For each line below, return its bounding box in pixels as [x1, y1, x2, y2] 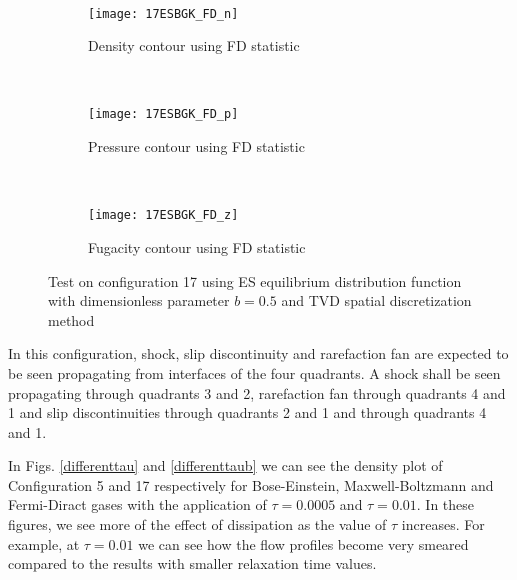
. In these [416, 494, 475, 515]
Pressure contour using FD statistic [88, 136, 305, 157]
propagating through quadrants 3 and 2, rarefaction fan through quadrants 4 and [8, 382, 506, 403]
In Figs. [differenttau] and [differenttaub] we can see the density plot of [8, 455, 443, 476]
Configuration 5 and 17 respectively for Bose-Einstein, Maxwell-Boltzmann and [8, 474, 494, 495]
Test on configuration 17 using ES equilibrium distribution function [48, 270, 462, 291]
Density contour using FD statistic [88, 35, 300, 56]
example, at [8, 533, 80, 554]
